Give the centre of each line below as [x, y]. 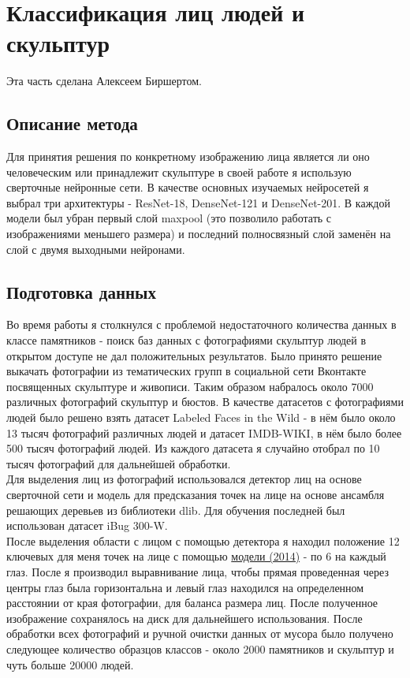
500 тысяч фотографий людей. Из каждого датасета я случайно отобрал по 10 [193, 448]
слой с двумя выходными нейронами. [96, 249]
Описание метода [72, 123]
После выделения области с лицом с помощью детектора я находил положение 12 [203, 540]
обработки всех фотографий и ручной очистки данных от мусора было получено [200, 633]
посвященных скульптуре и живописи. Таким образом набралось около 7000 [190, 386]
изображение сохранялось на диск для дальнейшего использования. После [184, 618]
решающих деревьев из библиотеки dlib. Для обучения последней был [176, 510]
